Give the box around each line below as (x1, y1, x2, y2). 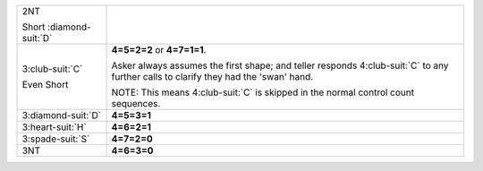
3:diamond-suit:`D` (21, 109, 102, 121)
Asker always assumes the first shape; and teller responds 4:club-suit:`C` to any (111, 59, 449, 72)
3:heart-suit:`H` (21, 121, 87, 133)
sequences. (111, 98, 161, 109)
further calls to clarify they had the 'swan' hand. (111, 71, 314, 82)
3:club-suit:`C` (21, 63, 83, 75)
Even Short (21, 79, 69, 90)
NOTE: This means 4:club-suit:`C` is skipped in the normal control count (111, 86, 415, 98)
